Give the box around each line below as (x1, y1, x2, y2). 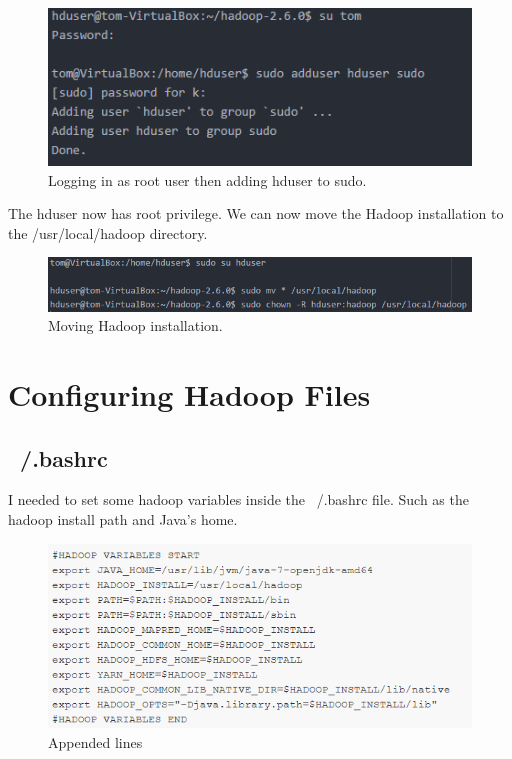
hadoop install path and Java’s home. (8, 508, 238, 529)
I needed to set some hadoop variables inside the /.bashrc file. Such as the (8, 489, 469, 510)
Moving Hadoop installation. (48, 315, 223, 336)
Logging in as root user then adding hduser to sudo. (48, 169, 367, 190)
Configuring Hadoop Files (8, 373, 371, 414)
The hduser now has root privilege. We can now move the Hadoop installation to (8, 203, 504, 224)
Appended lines (48, 732, 143, 753)
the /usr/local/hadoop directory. (8, 222, 208, 243)
